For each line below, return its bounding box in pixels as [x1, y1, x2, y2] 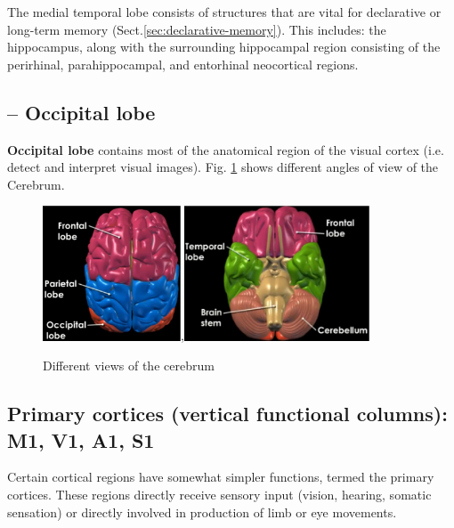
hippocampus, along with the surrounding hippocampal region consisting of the [7, 37, 441, 56]
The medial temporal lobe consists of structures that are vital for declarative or [7, 3, 442, 20]
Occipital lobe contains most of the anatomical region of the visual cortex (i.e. [7, 140, 444, 158]
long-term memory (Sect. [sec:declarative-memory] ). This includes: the [7, 20, 386, 38]
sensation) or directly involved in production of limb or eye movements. [7, 502, 397, 521]
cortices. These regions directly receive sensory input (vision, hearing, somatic [7, 484, 432, 503]
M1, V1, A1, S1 [7, 426, 155, 453]
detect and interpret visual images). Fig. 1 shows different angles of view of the [7, 158, 439, 176]
